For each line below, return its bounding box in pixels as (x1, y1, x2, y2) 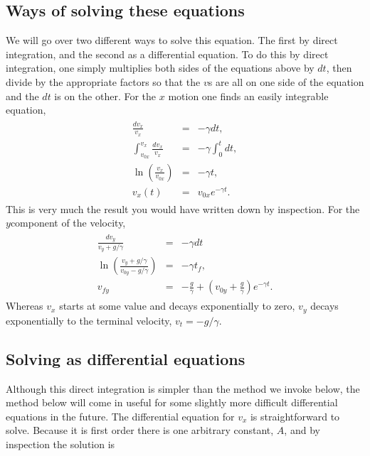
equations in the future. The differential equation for (6, 408, 235, 423)
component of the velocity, (10, 215, 126, 230)
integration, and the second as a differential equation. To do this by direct (6, 46, 329, 61)
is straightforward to (250, 408, 340, 423)
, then (326, 60, 352, 75)
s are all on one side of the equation (208, 74, 364, 89)
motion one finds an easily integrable (168, 88, 329, 103)
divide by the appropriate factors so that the (6, 74, 201, 89)
